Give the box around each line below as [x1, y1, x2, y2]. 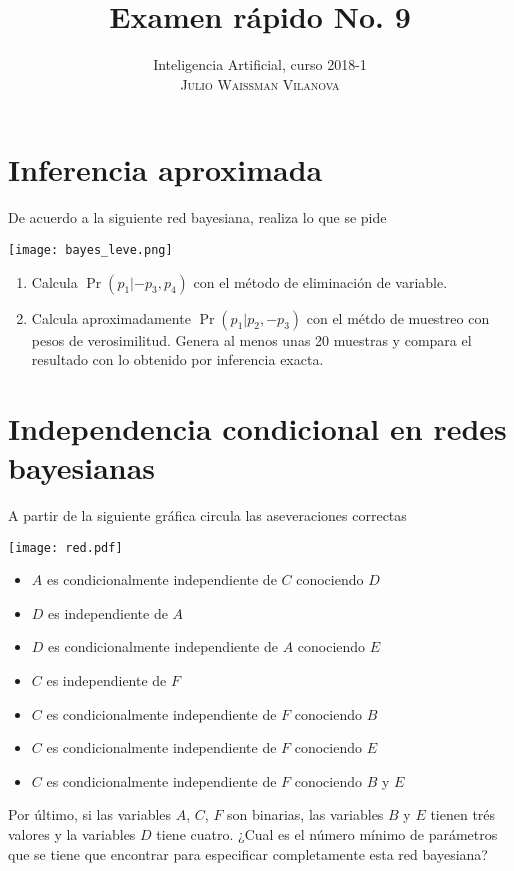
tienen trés [430, 804, 496, 825]
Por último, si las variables [8, 804, 172, 825]
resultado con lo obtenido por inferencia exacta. [31, 349, 324, 370]
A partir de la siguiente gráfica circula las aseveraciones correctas [8, 505, 407, 525]
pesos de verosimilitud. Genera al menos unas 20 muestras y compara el [31, 329, 472, 350]
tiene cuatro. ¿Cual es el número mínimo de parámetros [156, 824, 498, 844]
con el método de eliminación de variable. [193, 271, 448, 292]
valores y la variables [8, 824, 136, 844]
